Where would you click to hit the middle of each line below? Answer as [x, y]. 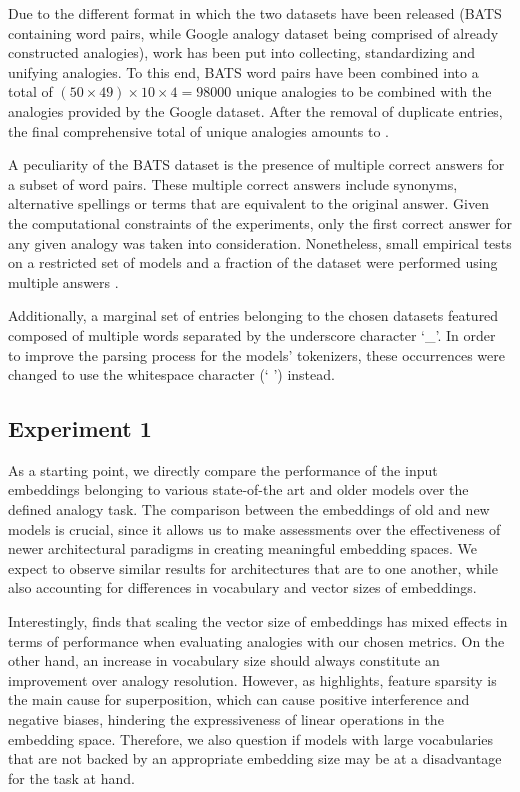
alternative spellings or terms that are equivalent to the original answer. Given [248, 203]
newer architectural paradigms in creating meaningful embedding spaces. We [243, 548]
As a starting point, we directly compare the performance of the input [223, 469]
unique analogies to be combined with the [363, 91]
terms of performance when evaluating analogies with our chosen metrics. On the [256, 640]
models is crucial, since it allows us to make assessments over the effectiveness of [254, 528]
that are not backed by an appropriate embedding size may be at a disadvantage [255, 758]
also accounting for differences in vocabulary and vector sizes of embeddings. [242, 587]
